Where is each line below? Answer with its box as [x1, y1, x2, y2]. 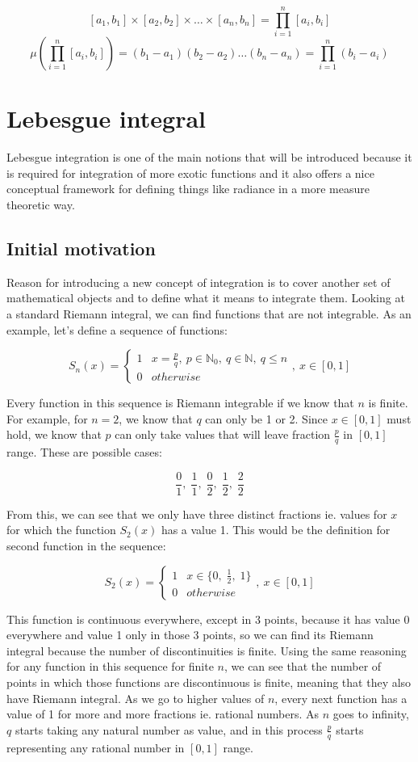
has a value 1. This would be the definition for [161, 521, 391, 538]
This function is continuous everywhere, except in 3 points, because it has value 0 [6, 610, 410, 627]
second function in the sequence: [6, 537, 166, 554]
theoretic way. [6, 196, 75, 213]
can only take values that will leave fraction [115, 426, 331, 443]
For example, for [6, 410, 88, 427]
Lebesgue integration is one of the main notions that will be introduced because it [6, 149, 412, 166]
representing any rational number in [6, 739, 185, 756]
